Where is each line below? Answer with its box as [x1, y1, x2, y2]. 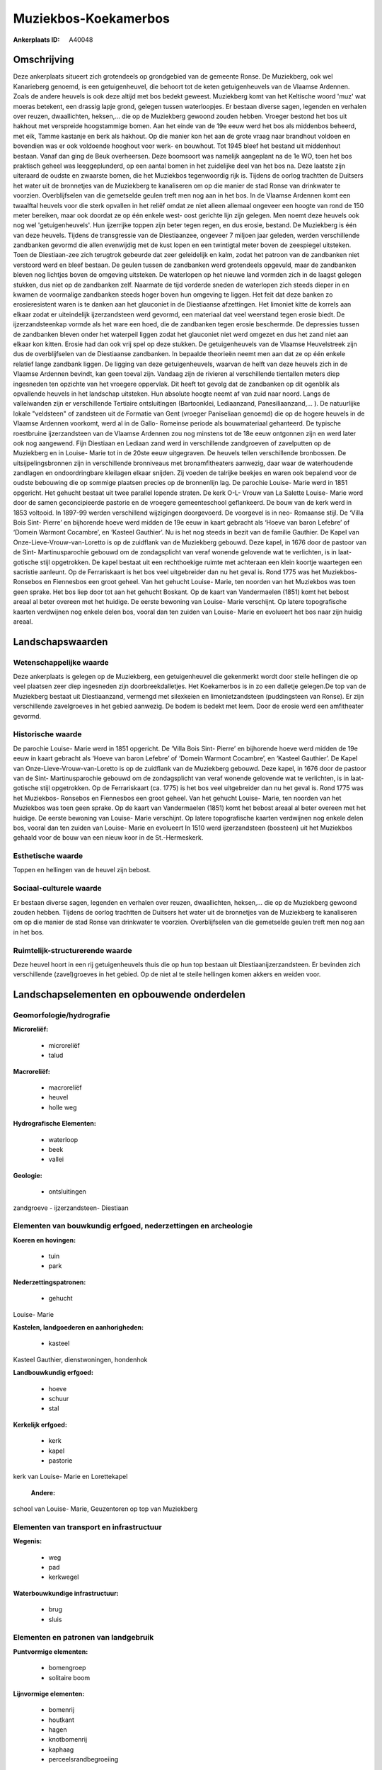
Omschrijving [13, 54, 74, 66]
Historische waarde [13, 729, 82, 739]
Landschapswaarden [13, 636, 108, 648]
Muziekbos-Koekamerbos [13, 11, 170, 26]
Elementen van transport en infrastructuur [13, 1522, 162, 1532]
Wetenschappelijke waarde [13, 657, 109, 667]
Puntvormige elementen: [13, 1647, 88, 1656]
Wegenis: [13, 1537, 42, 1546]
